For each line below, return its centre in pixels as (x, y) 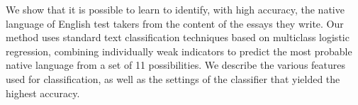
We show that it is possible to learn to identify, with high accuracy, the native (175, 9)
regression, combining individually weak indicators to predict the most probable (179, 51)
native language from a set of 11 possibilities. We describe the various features (176, 65)
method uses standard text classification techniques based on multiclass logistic (178, 37)
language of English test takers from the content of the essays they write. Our (175, 23)
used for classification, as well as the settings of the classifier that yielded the (173, 78)
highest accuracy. (43, 93)
